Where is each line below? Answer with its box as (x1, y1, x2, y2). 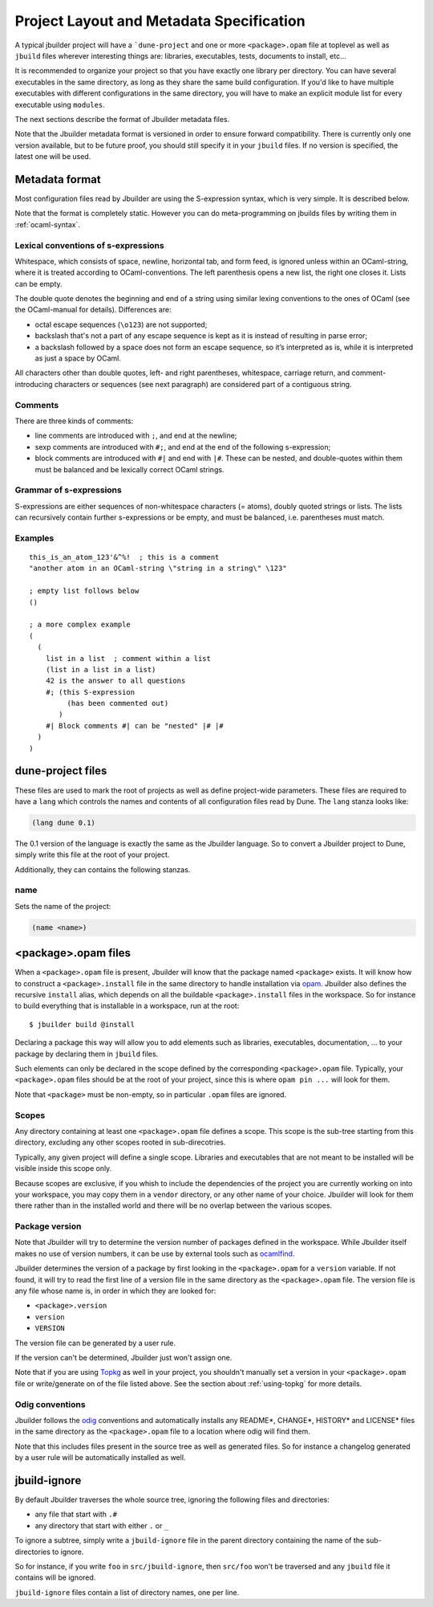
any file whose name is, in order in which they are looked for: (14, 1286, 216, 1295)
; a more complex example (29, 620, 132, 630)
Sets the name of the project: (14, 901, 111, 911)
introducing (14, 379, 53, 389)
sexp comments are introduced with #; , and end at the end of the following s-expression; (34, 442, 331, 451)
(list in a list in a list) (45, 665, 156, 674)
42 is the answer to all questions (45, 676, 186, 686)
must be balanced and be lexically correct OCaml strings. (34, 464, 225, 474)
